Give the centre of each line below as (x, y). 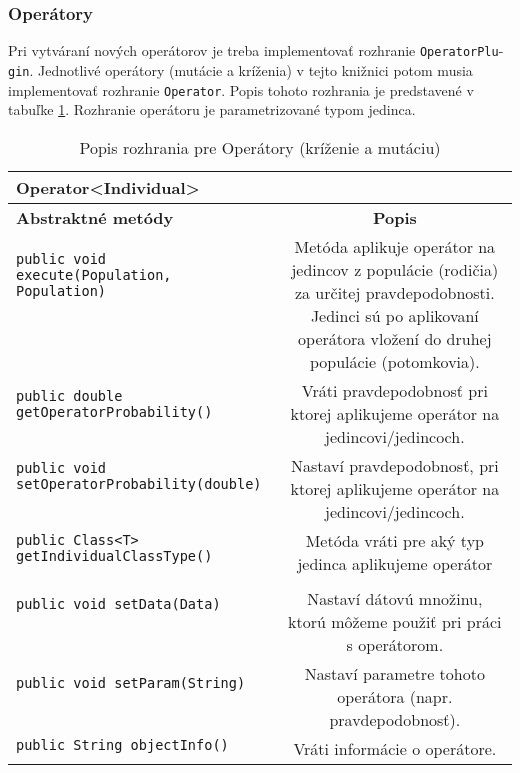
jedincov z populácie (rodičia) (395, 269)
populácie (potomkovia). (394, 361)
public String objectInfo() (122, 745)
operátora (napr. (395, 696)
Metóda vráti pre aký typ (394, 540)
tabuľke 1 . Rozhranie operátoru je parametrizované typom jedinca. (212, 109)
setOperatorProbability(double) (139, 484)
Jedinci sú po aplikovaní (394, 315)
